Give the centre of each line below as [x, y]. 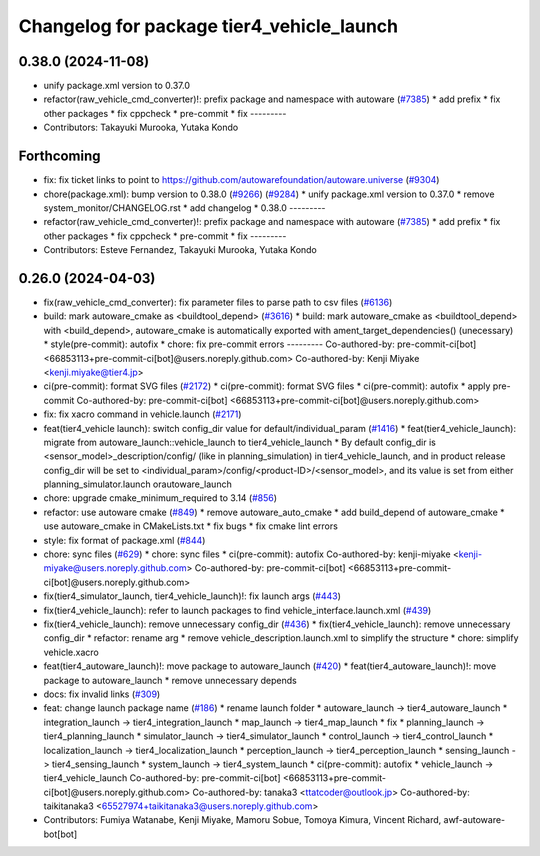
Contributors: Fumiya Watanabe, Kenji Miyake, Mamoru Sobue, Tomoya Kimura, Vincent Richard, [242, 820]
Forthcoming [59, 156]
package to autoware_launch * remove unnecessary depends [170, 680]
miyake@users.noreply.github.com [115, 568]
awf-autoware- [474, 820]
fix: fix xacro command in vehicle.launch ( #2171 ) [142, 414]
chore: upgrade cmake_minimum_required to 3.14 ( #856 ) [160, 498]
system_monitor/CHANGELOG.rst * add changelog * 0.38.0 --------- [184, 207]
